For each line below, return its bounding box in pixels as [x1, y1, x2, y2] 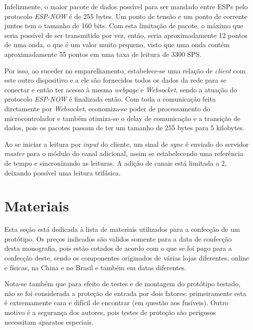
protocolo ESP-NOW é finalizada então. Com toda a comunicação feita [4, 94, 216, 104]
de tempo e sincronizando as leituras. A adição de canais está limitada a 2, [4, 157, 227, 168]
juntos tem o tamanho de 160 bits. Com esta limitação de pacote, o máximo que [4, 20, 243, 31]
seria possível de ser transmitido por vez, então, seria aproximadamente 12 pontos [4, 30, 248, 40]
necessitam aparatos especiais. [4, 316, 94, 327]
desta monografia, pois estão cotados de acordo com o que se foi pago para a [4, 243, 232, 253]
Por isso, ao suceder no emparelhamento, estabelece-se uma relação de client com [4, 65, 246, 75]
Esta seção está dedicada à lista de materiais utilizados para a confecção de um [4, 224, 240, 234]
